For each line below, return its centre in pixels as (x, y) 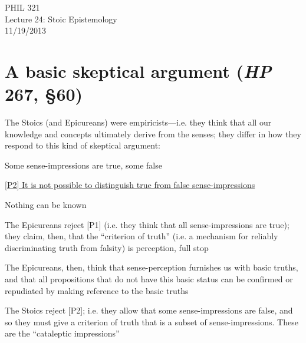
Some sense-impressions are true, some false (83, 165)
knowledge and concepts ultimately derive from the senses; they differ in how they (153, 133)
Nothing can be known (46, 205)
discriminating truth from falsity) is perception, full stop (107, 247)
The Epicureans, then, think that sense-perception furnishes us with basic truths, (152, 267)
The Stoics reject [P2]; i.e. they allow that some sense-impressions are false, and (149, 310)
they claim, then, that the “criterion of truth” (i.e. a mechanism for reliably (142, 236)
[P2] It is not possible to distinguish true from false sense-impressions (130, 185)
